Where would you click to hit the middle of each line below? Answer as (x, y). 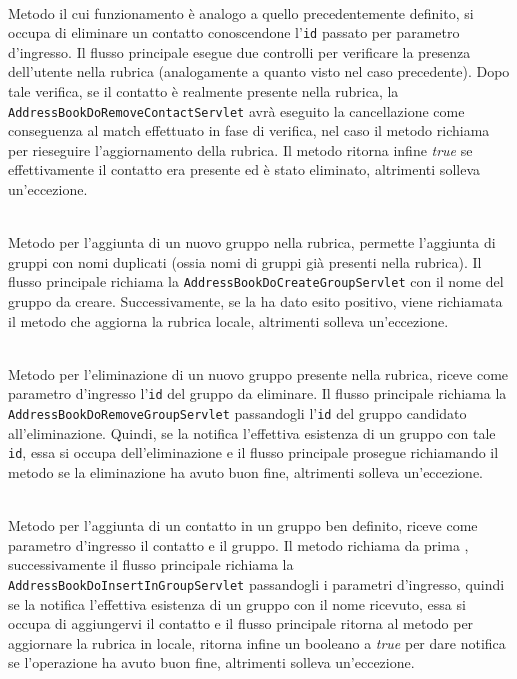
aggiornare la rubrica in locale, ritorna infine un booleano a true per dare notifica (257, 642)
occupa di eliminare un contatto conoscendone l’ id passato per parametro (234, 32)
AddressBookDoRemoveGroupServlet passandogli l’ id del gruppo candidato (237, 413)
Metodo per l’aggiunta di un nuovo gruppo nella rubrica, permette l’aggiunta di (252, 242)
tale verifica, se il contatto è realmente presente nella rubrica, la (203, 91)
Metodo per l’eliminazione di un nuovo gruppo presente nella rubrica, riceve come (258, 373)
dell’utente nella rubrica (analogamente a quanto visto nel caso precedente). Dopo (259, 71)
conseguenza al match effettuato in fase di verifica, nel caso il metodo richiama (249, 130)
